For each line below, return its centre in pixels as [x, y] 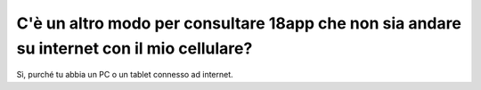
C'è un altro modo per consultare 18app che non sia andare [239, 23]
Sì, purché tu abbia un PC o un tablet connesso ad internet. [125, 75]
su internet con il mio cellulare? [135, 48]
